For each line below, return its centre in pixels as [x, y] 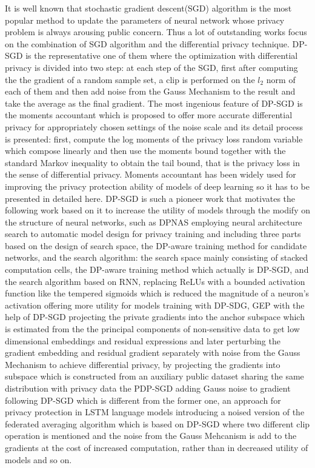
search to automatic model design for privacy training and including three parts [153, 234]
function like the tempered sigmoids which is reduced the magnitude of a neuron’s [157, 293]
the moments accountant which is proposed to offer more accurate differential [149, 115]
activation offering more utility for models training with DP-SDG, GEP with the [155, 305]
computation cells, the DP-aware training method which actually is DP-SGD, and [157, 269]
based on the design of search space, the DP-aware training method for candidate [156, 245]
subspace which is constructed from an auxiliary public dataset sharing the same [154, 376]
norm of [281, 79]
